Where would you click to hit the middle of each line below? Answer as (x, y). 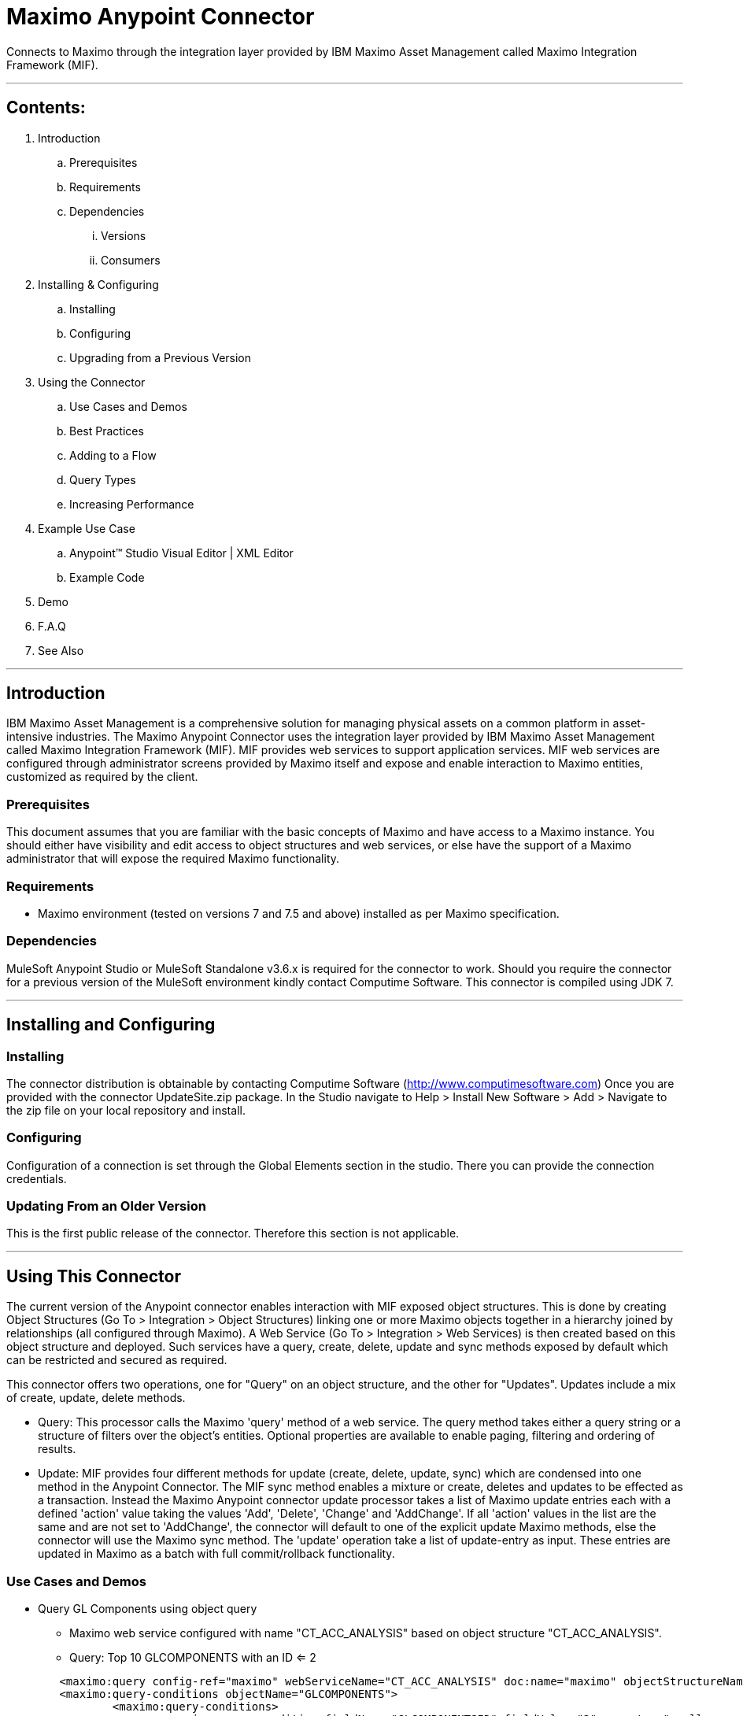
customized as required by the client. (102, 777)
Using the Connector (92, 382)
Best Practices (107, 431)
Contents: (46, 108)
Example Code (107, 577)
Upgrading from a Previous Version (161, 357)
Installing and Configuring (111, 1025)
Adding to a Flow (113, 455)
